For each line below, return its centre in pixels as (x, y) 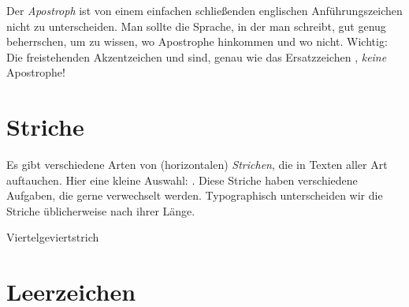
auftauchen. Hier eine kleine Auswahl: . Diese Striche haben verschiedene (182, 180)
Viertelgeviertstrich (53, 237)
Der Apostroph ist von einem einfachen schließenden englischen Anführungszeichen (204, 10)
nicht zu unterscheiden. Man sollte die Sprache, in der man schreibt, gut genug (196, 26)
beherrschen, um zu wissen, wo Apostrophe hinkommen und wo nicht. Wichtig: (197, 41)
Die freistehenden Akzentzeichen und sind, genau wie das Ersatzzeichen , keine (197, 56)
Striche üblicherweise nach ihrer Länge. (101, 210)
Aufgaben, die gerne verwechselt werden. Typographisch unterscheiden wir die (195, 195)
